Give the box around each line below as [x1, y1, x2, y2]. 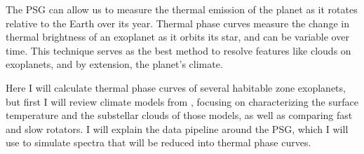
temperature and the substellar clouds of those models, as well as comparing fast [6, 108, 353, 122]
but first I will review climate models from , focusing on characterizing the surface [6, 94, 358, 108]
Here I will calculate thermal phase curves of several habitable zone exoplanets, [6, 80, 346, 94]
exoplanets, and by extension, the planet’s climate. [6, 57, 223, 71]
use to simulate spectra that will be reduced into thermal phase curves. [6, 135, 311, 150]
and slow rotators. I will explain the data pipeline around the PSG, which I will [6, 121, 349, 136]
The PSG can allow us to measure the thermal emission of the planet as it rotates [6, 2, 358, 16]
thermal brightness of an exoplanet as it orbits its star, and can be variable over [6, 29, 349, 44]
